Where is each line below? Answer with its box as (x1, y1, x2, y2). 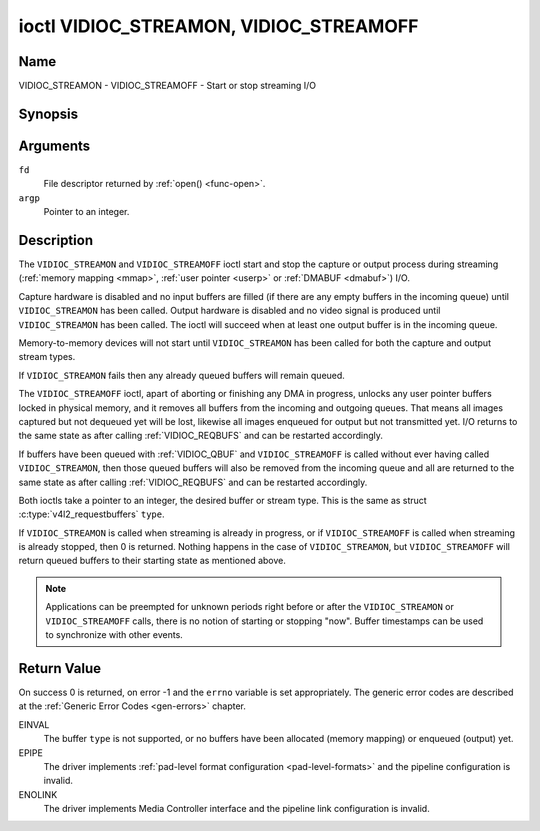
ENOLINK (18, 788, 58, 800)
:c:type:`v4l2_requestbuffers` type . (18, 508, 165, 520)
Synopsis (18, 105, 79, 122)
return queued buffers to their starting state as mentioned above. (18, 555, 287, 567)
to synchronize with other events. (45, 629, 184, 641)
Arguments (18, 137, 91, 154)
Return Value (18, 660, 102, 677)
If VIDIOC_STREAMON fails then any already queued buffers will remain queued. (18, 369, 345, 381)
